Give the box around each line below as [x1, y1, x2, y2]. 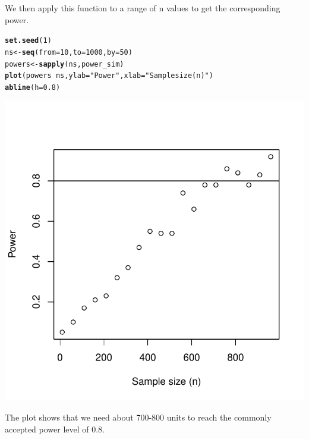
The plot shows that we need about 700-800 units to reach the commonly [5, 411, 272, 424]
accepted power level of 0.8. [5, 422, 105, 435]
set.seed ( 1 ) [5, 36, 52, 45]
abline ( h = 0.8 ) [5, 83, 61, 92]
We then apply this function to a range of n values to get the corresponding [5, 2, 280, 14]
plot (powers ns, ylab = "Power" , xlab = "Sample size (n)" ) [5, 71, 213, 80]
